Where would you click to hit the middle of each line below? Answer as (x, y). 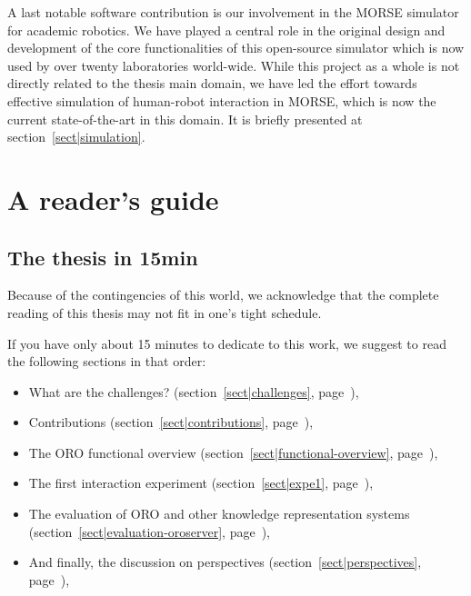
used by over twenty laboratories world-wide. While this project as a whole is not (234, 65)
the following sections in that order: (107, 361)
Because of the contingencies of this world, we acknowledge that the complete (223, 295)
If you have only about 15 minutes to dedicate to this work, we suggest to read (227, 343)
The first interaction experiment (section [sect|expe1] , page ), (201, 483)
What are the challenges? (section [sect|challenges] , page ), (194, 391)
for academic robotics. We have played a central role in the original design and (226, 30)
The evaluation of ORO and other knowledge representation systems (219, 514)
